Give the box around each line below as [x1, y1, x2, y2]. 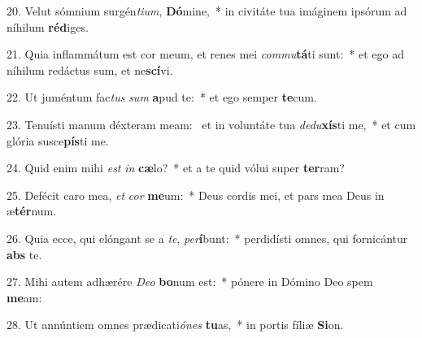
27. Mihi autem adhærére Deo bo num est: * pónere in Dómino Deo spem [7, 273, 373, 290]
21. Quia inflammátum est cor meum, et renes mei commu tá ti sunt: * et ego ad [7, 45, 404, 63]
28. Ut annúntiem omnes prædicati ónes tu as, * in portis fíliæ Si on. [7, 316, 344, 333]
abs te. [7, 245, 42, 262]
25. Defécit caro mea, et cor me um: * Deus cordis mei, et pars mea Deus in [7, 186, 385, 203]
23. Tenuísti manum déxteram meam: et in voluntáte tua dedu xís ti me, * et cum [7, 115, 416, 132]
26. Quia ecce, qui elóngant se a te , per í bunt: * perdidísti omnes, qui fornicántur [7, 229, 408, 246]
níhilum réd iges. [7, 18, 89, 35]
